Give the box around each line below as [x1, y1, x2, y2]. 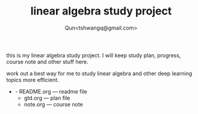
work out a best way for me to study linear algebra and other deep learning [6, 69, 193, 77]
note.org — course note [23, 101, 83, 108]
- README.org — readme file [14, 87, 87, 95]
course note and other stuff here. [6, 58, 88, 65]
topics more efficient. [6, 76, 59, 83]
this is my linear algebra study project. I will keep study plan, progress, [6, 51, 181, 59]
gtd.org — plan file [23, 94, 70, 101]
